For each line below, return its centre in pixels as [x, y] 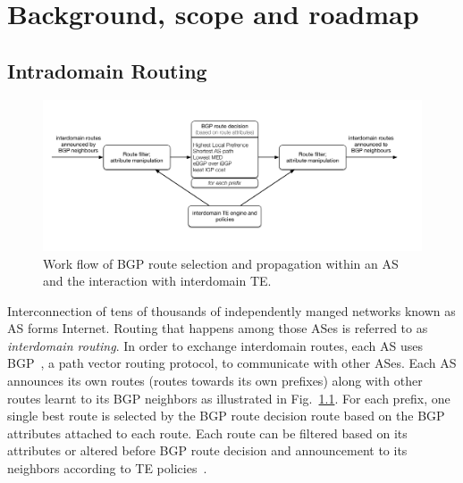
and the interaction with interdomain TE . [157, 281]
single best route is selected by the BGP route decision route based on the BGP [226, 416]
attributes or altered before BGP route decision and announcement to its [207, 450]
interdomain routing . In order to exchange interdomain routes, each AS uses [215, 345]
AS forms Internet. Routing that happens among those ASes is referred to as [218, 328]
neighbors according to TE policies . [107, 468]
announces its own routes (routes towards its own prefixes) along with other [215, 381]
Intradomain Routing [107, 70]
